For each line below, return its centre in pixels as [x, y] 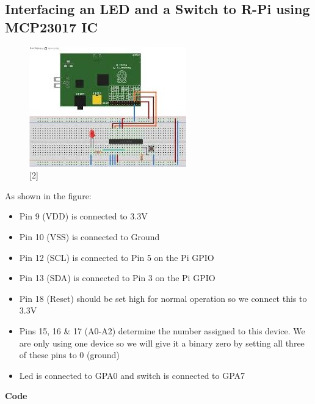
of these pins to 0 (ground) [69, 355]
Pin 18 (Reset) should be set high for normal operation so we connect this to [163, 298]
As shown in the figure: [48, 195]
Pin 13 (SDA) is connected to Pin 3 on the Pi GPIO [117, 278]
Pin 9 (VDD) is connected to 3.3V [83, 216]
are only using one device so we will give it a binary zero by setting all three [162, 343]
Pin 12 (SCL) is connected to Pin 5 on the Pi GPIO [117, 257]
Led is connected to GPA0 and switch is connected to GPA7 [132, 375]
